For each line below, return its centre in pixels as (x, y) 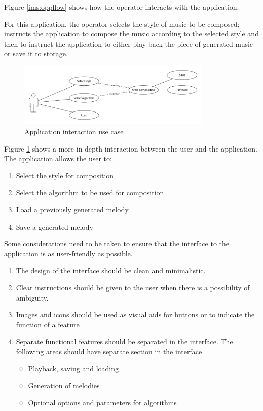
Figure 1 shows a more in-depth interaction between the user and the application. (131, 148)
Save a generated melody (54, 226)
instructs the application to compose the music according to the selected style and (131, 34)
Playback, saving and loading (73, 368)
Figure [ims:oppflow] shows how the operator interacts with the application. (122, 7)
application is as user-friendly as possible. (68, 253)
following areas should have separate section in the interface (109, 351)
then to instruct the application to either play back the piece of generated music (129, 43)
